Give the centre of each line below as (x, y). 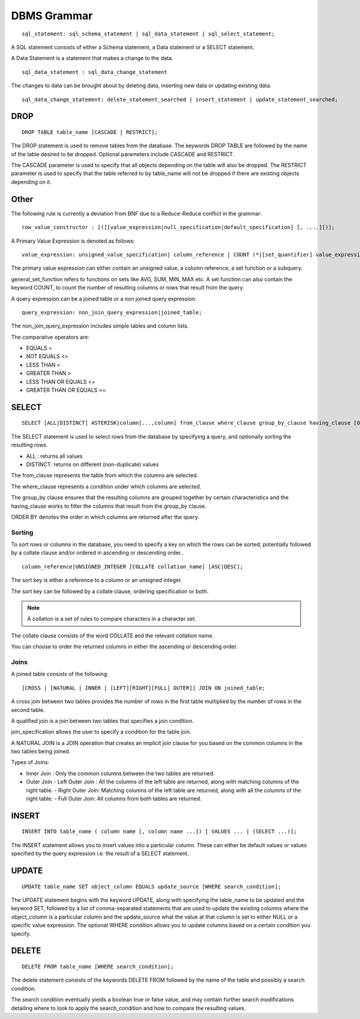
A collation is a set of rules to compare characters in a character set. (112, 619)
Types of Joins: (30, 762)
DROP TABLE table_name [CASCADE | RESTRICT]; (90, 132)
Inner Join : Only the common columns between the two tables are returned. (121, 773)
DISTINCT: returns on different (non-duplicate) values (92, 464)
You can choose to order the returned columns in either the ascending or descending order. (124, 646)
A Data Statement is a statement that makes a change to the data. (92, 58)
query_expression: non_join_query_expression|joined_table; (112, 312)
